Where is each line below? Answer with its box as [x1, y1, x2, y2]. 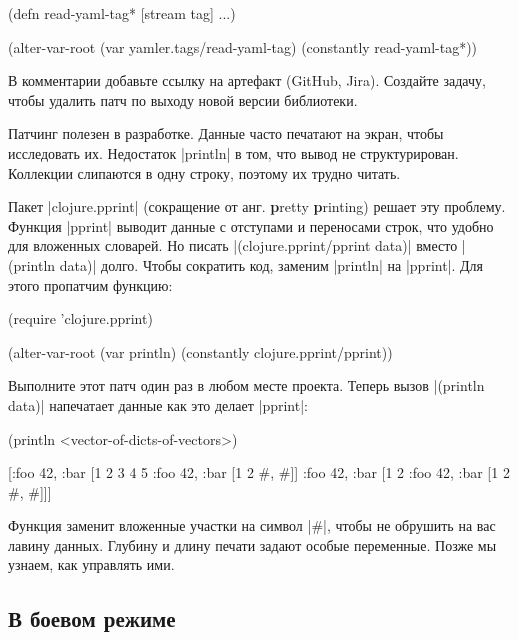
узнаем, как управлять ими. [8, 554, 175, 575]
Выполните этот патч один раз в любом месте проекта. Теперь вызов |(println [8, 375, 485, 396]
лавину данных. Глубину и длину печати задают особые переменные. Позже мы [8, 534, 497, 555]
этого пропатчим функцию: [8, 274, 173, 295]
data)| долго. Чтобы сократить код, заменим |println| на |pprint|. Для [59, 254, 484, 275]
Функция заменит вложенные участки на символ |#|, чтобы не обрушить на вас [8, 515, 496, 536]
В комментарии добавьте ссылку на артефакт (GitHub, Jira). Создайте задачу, [8, 70, 486, 91]
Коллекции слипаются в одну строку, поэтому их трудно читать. [8, 162, 401, 183]
